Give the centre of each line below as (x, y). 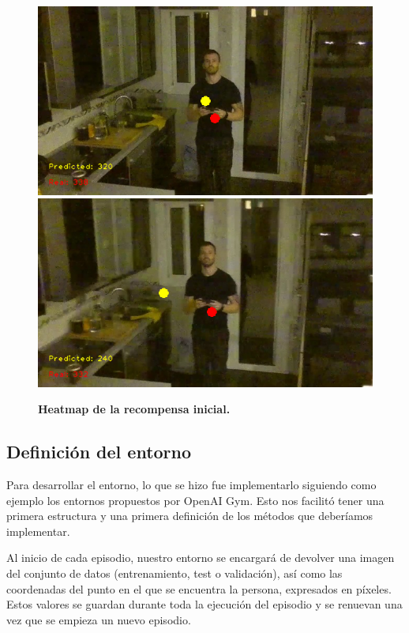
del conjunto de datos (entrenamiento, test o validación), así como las (174, 573)
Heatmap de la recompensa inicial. (134, 409)
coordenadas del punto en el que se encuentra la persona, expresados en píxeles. (199, 588)
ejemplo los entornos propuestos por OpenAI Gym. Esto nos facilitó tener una (195, 500)
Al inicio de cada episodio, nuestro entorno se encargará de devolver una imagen (201, 558)
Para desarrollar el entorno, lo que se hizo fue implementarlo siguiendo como (191, 484)
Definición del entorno (99, 452)
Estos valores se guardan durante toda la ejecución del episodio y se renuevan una (204, 604)
